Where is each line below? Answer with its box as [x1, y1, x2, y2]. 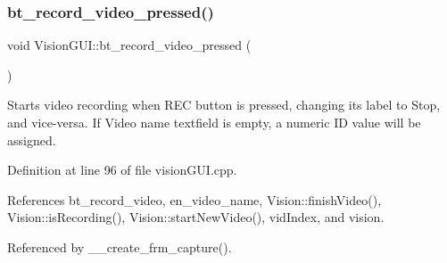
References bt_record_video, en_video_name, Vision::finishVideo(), [7, 190, 382, 209]
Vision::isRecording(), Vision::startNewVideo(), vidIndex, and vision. [7, 208, 385, 226]
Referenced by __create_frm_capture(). [7, 237, 232, 256]
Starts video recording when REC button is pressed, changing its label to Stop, [7, 95, 441, 114]
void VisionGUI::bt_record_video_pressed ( [7, 36, 252, 54]
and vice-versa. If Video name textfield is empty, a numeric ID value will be [7, 113, 421, 131]
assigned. [7, 130, 56, 149]
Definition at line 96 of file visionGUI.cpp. [7, 160, 237, 179]
